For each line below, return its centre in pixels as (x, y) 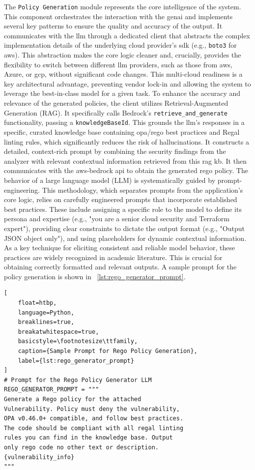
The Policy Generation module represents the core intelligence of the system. (123, 6)
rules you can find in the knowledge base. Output (88, 438)
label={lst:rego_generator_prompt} (76, 361)
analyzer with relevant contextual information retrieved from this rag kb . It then (125, 161)
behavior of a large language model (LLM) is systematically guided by (110, 180)
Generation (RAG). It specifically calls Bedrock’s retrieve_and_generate (116, 112)
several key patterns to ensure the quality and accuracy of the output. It (113, 26)
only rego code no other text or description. (81, 447)
